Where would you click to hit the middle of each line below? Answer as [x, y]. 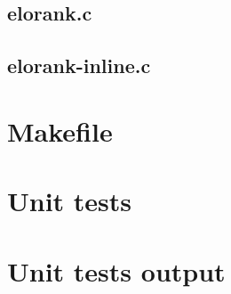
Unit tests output [116, 270]
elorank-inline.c [79, 65]
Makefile [60, 131]
